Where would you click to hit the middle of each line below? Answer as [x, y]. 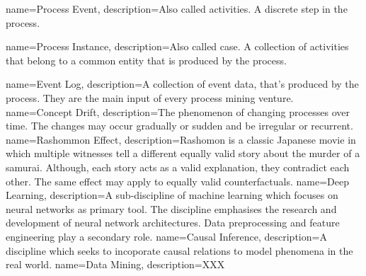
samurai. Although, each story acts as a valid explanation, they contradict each [178, 167]
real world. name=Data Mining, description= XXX [115, 264]
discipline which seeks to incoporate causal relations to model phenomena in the [179, 250]
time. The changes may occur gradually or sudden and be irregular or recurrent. [179, 126]
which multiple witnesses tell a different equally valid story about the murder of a [183, 153]
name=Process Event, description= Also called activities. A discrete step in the [177, 8]
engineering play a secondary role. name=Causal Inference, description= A [166, 236]
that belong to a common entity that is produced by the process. [146, 60]
